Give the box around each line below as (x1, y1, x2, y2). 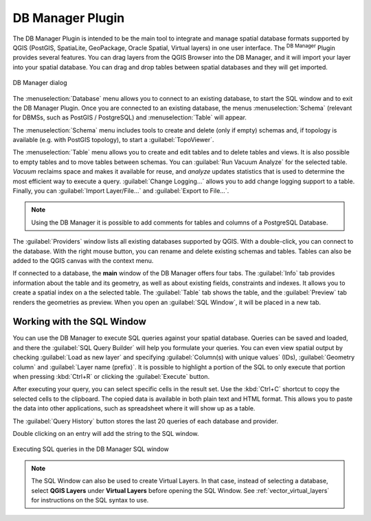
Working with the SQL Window (12, 316, 147, 327)
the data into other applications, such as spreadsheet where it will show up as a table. (12, 404, 256, 413)
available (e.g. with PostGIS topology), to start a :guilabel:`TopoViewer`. (12, 136, 214, 144)
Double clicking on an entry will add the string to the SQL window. (12, 429, 199, 437)
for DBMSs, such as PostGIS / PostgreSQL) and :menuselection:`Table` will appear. (12, 113, 247, 121)
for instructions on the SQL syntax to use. (31, 496, 149, 504)
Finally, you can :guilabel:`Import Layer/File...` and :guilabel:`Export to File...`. (12, 187, 229, 195)
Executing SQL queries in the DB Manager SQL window (12, 445, 169, 453)
